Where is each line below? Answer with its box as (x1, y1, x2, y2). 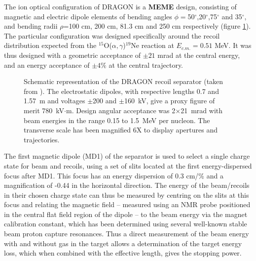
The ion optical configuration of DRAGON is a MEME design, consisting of (4, 1, 237, 11)
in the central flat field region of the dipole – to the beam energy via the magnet (4, 209, 248, 219)
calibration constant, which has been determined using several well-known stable (4, 218, 247, 229)
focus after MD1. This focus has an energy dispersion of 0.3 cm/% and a (4, 170, 223, 180)
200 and (93, 95, 117, 106)
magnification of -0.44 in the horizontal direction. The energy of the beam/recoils (4, 180, 250, 190)
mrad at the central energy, (157, 49, 240, 60)
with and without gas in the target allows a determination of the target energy (4, 238, 242, 248)
